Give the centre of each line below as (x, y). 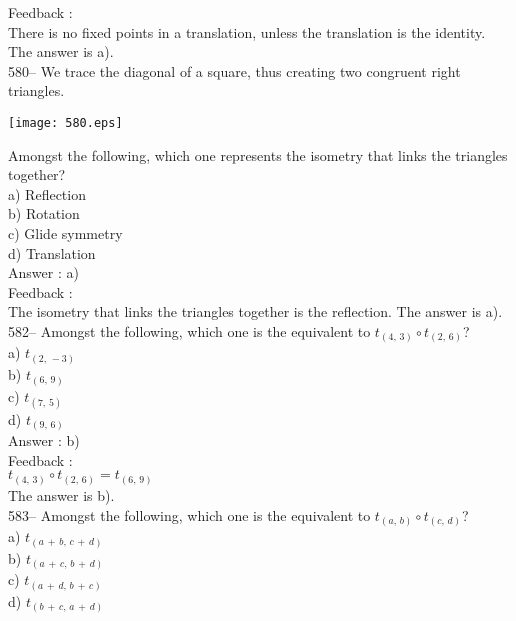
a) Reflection (47, 193)
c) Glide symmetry (65, 233)
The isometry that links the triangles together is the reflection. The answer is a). (255, 311)
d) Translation (52, 252)
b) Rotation (44, 213)
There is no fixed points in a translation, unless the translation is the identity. (247, 31)
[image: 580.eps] (65, 122)
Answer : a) (43, 272)
